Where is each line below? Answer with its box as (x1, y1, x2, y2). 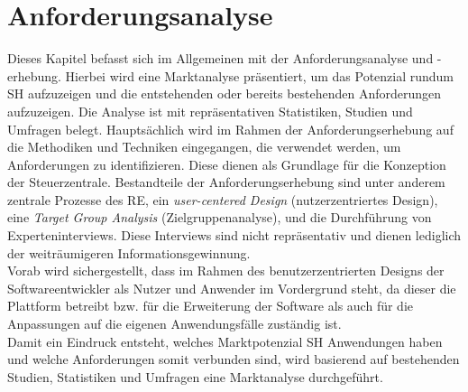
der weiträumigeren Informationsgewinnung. (7, 243, 251, 262)
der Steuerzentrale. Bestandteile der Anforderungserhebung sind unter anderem (7, 173, 445, 191)
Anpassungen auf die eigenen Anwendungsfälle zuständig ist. (7, 314, 342, 333)
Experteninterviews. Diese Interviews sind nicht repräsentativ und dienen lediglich (7, 226, 462, 245)
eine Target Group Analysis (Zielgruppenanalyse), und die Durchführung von (7, 208, 432, 227)
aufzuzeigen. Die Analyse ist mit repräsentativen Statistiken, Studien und (7, 101, 413, 120)
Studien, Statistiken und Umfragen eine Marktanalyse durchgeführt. (7, 367, 383, 386)
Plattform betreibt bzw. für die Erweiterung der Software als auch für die (7, 296, 413, 315)
